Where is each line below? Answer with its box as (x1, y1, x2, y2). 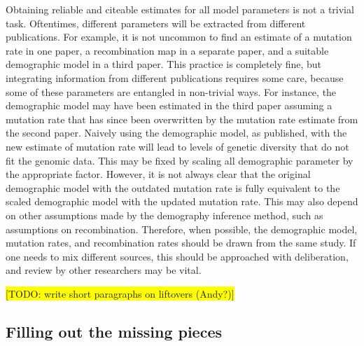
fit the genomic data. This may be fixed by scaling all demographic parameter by (6, 153, 353, 167)
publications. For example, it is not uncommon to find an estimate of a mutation (6, 29, 352, 44)
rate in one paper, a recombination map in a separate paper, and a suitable (6, 43, 329, 57)
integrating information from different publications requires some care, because (6, 70, 344, 85)
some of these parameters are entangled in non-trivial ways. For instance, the (6, 84, 337, 99)
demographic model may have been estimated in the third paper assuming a (6, 98, 332, 113)
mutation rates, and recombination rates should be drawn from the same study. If (6, 235, 356, 250)
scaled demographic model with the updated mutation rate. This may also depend (6, 194, 358, 209)
